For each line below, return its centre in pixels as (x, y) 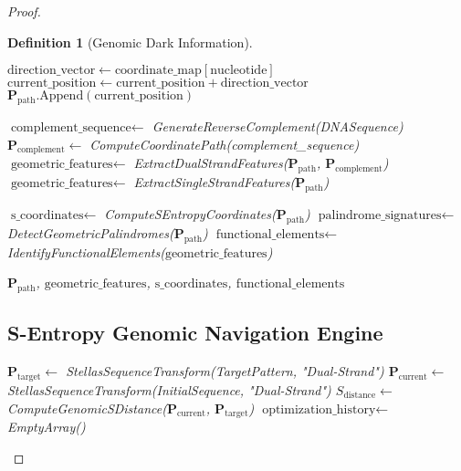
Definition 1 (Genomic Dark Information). (130, 42)
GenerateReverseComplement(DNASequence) (278, 126)
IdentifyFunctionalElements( (86, 251)
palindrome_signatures (380, 215)
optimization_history (319, 409)
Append (62, 96)
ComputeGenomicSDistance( (87, 408)
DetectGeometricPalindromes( (91, 232)
